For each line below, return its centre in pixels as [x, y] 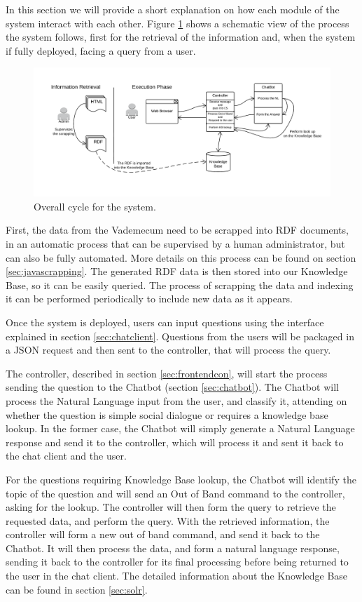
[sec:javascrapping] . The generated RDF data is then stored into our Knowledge [177, 271]
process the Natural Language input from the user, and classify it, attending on [176, 400]
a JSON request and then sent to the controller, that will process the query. [168, 350]
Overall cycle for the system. [95, 206]
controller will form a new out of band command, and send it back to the [163, 534]
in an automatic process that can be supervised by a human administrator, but [175, 243]
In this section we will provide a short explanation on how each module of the [173, 9]
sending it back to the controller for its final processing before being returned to [177, 562]
